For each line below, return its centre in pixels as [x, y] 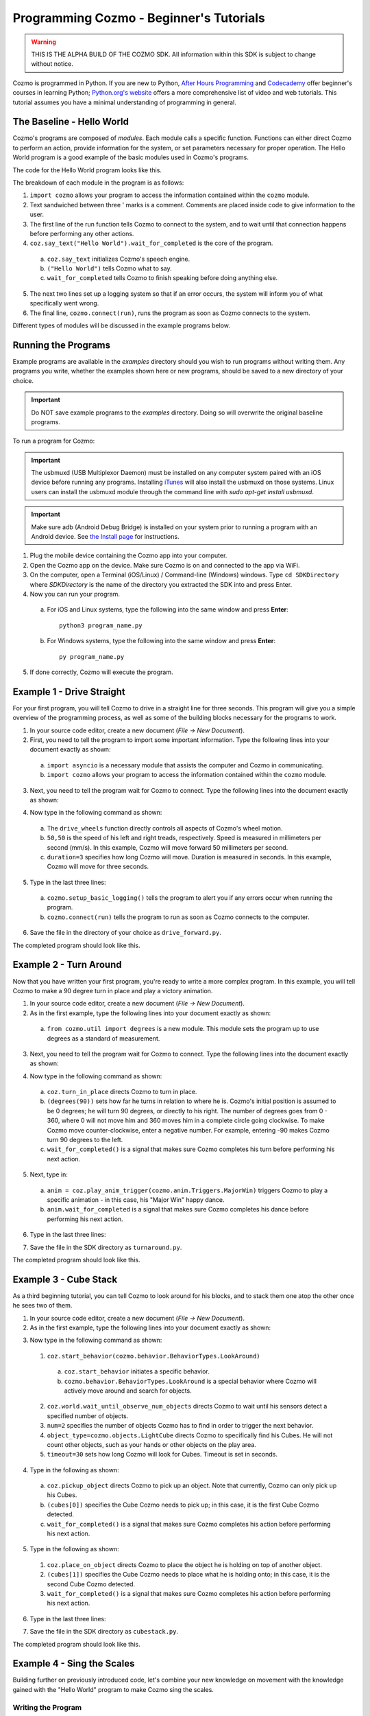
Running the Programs [62, 345]
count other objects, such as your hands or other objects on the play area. [151, 1444]
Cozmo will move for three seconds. [98, 867]
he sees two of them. [42, 1306]
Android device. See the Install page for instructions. [105, 537]
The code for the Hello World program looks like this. [87, 170]
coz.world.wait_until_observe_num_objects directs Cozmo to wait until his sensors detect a [187, 1406]
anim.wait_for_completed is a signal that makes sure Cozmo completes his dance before [178, 1209]
